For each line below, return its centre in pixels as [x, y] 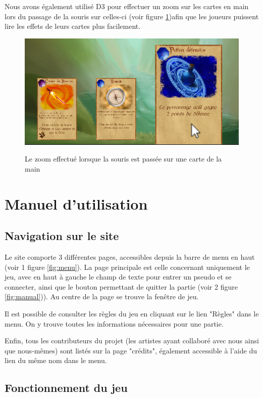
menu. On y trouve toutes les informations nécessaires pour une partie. [114, 323]
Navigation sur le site [62, 236]
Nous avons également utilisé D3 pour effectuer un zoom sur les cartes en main [127, 6]
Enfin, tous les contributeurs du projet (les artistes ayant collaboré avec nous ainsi [132, 341]
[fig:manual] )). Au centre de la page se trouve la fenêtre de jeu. [102, 296]
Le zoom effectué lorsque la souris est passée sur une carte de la [123, 159]
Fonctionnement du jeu [66, 388]
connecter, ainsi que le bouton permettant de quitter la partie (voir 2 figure [121, 286]
